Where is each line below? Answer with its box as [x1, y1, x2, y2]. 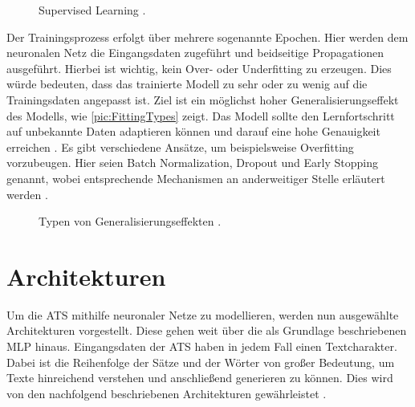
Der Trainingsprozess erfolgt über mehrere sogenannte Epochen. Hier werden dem [6, 28, 409, 45]
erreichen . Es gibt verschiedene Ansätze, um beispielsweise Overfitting [6, 138, 354, 155]
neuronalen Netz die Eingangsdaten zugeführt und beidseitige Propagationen [6, 44, 384, 61]
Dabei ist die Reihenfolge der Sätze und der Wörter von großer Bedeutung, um [6, 353, 395, 370]
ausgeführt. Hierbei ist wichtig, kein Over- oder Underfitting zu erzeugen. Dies [6, 59, 392, 76]
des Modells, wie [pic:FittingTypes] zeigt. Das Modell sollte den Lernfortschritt [6, 107, 395, 124]
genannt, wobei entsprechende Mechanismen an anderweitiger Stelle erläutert [6, 169, 385, 186]
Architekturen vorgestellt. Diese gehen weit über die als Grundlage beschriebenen [6, 322, 407, 339]
